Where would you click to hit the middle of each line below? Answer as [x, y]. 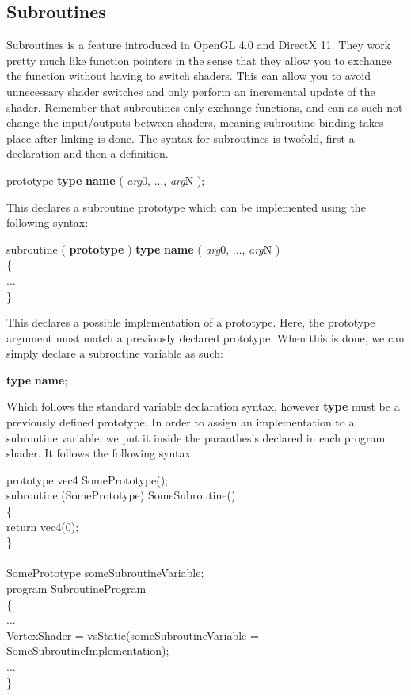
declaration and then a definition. [88, 153]
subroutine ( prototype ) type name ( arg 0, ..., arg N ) [143, 249]
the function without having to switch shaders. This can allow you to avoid [189, 76]
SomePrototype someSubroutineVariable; [105, 573]
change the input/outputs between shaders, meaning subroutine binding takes [195, 122]
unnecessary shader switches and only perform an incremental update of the [191, 91]
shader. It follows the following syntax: [100, 453]
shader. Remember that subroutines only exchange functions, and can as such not [205, 107]
